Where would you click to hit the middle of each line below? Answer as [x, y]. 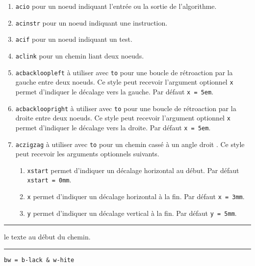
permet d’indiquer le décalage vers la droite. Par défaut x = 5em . [113, 127]
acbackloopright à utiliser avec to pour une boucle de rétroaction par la [126, 108]
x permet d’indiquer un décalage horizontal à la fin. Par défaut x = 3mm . [136, 196]
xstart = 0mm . [49, 180]
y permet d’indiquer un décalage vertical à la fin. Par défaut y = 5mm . [132, 213]
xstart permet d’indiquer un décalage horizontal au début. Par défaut [133, 170]
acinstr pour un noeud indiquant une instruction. [91, 22]
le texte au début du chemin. [47, 237]
